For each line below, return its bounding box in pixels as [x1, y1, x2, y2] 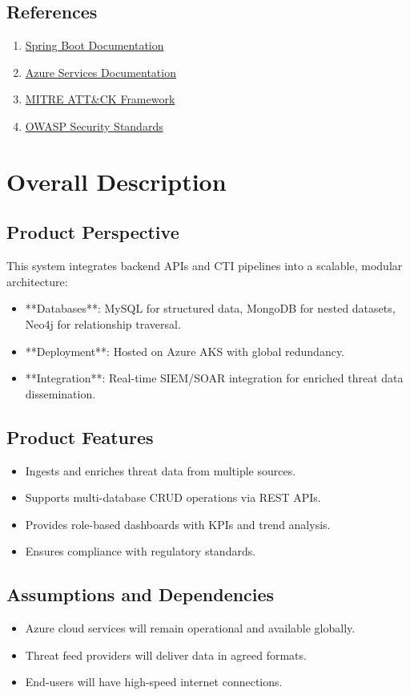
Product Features [6, 424, 154, 449]
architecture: [6, 273, 68, 289]
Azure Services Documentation [25, 63, 176, 80]
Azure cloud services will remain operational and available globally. [25, 620, 356, 636]
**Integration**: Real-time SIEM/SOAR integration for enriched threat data [25, 370, 404, 386]
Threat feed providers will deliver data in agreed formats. [25, 646, 307, 663]
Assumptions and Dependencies [6, 582, 275, 607]
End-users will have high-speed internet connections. [25, 673, 283, 690]
